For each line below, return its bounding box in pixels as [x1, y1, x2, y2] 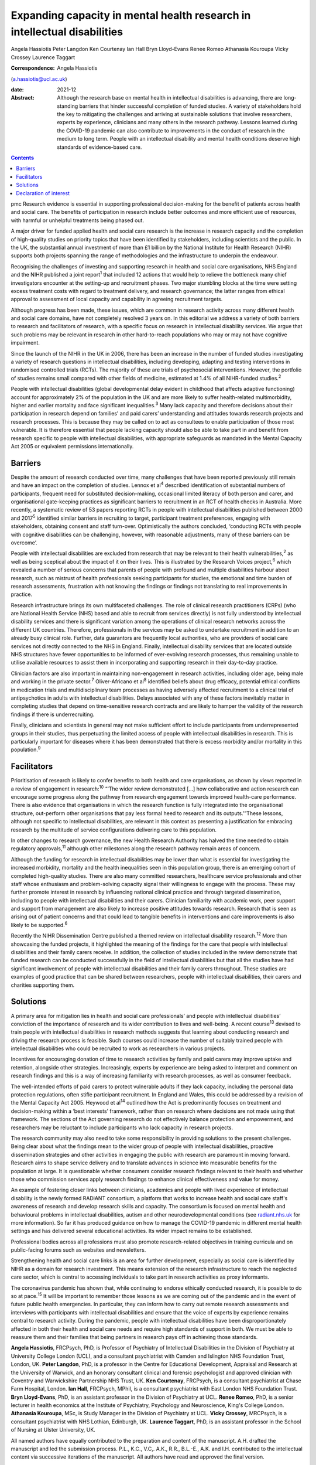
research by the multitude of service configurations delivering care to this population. [11, 826, 217, 833]
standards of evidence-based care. [57, 144, 142, 151]
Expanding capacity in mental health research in [11, 9, 251, 22]
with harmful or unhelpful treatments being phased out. [11, 217, 145, 224]
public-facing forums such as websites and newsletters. [11, 1246, 146, 1253]
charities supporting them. [11, 982, 75, 989]
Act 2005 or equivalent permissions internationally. [11, 442, 134, 449]
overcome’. [11, 539, 37, 546]
